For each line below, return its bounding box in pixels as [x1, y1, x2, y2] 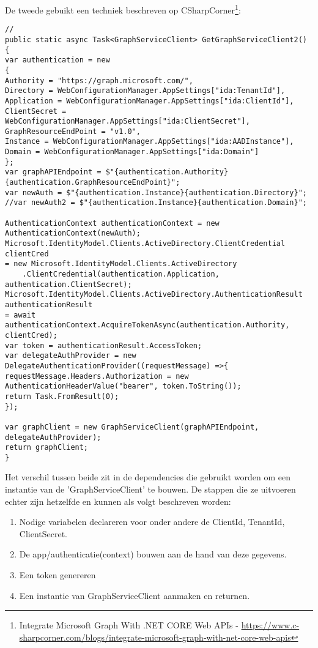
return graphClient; [5, 443, 89, 452]
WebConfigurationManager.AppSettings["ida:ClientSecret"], [5, 117, 250, 126]
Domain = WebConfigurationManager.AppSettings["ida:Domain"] [5, 147, 259, 157]
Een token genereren [19, 568, 96, 581]
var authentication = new [5, 56, 110, 65]
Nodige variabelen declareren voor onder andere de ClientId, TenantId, [19, 515, 285, 528]
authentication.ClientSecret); [5, 280, 132, 289]
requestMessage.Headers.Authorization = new [5, 371, 189, 381]
